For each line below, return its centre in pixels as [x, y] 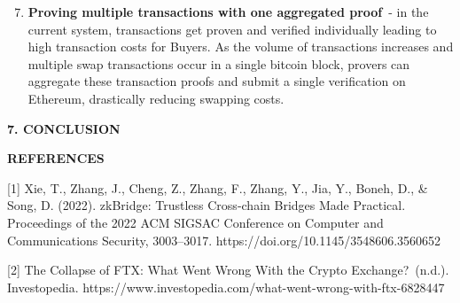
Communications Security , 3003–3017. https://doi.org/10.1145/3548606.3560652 [224, 240]
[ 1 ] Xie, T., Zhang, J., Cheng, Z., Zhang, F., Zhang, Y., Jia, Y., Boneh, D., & [218, 187]
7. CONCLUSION [64, 128]
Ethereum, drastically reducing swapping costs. [156, 98]
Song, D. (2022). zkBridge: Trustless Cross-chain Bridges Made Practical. [207, 205]
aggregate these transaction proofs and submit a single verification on [217, 81]
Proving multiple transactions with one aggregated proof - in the [228, 12]
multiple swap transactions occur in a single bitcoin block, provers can [219, 63]
